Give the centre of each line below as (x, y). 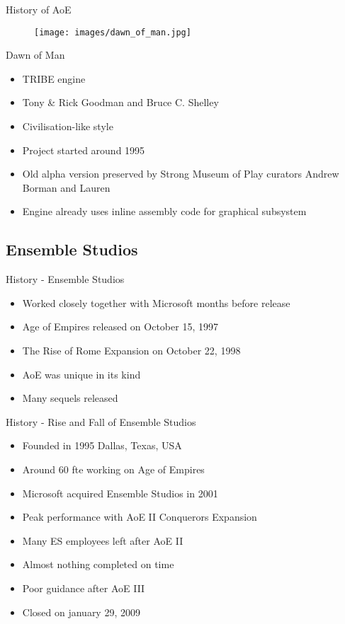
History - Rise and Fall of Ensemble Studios (101, 421)
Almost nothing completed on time (98, 564)
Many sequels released (70, 398)
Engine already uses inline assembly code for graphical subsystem (164, 211)
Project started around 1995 (84, 150)
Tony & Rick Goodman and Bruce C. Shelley (120, 102)
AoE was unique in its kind (81, 374)
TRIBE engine (54, 78)
